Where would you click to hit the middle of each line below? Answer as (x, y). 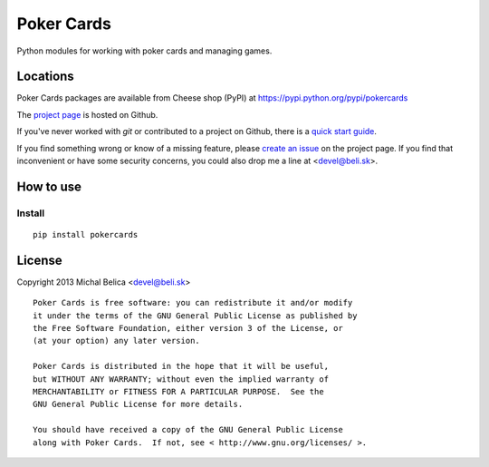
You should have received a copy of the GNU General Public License (188, 430)
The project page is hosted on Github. (87, 114)
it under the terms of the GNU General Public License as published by (195, 316)
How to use (49, 186)
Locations (45, 77)
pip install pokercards (86, 234)
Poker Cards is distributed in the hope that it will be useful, (181, 366)
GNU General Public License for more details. (138, 404)
